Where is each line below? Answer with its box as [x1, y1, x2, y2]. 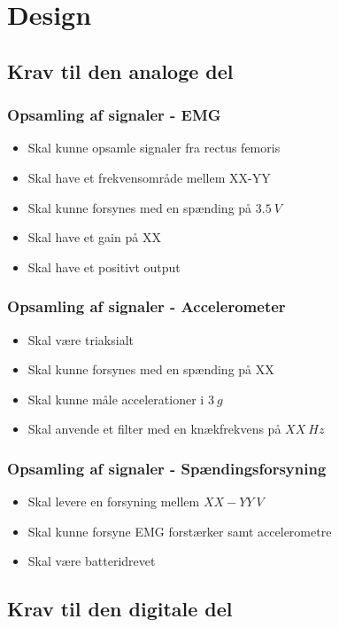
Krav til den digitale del [7, 595, 233, 623]
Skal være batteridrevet [27, 552, 156, 570]
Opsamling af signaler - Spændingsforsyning [7, 457, 327, 479]
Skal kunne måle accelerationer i [27, 389, 204, 408]
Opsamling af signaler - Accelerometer [7, 295, 286, 317]
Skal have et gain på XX [27, 228, 161, 247]
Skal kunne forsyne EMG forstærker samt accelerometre [27, 521, 332, 540]
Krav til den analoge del [7, 57, 234, 84]
